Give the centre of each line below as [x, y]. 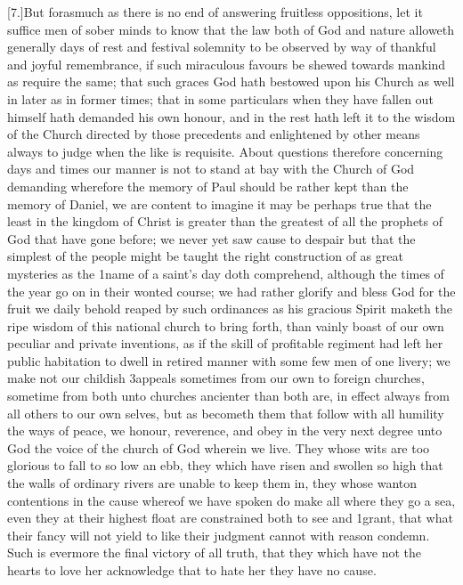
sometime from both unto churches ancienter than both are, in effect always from [228, 396]
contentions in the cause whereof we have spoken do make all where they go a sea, [231, 500]
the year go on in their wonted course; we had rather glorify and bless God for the [231, 291]
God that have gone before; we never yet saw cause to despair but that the [211, 238]
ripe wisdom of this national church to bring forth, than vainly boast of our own [226, 325]
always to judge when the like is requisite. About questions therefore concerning [225, 151]
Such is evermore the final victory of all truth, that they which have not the [214, 552]
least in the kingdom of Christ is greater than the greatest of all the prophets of [225, 221]
